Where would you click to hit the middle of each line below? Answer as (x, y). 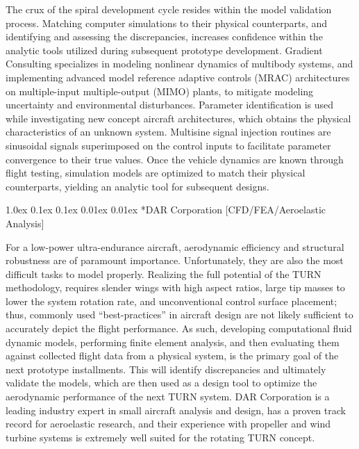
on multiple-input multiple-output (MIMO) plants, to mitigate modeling (160, 91)
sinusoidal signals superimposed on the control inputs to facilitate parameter (168, 145)
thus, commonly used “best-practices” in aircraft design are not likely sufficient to (179, 315)
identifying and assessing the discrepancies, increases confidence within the (164, 36)
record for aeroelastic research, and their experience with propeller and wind (168, 424)
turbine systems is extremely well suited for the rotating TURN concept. (160, 437)
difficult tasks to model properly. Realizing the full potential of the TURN (164, 274)
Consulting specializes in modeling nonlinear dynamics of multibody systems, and (179, 64)
